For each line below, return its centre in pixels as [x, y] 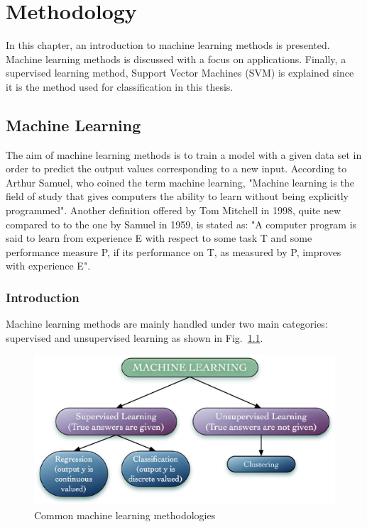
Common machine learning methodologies [125, 515]
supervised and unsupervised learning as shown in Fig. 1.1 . [135, 337]
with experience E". [48, 266]
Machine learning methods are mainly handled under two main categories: [167, 324]
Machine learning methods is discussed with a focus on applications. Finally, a [176, 59]
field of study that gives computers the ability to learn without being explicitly [177, 196]
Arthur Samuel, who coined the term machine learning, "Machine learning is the [180, 182]
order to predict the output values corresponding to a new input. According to [176, 168]
